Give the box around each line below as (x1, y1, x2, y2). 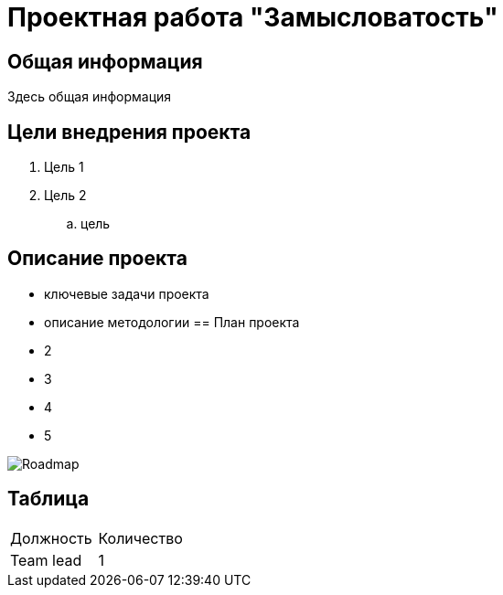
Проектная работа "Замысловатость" (7, 2, 498, 33)
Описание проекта (7, 247, 187, 271)
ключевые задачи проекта (44, 285, 209, 302)
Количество (98, 528, 183, 547)
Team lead (10, 550, 82, 569)
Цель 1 (44, 159, 84, 175)
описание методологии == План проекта (44, 313, 300, 330)
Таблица (7, 487, 90, 511)
